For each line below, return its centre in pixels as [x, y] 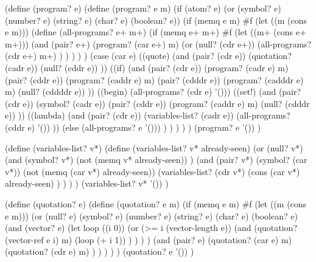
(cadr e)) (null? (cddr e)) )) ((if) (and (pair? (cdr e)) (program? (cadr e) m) [147, 67]
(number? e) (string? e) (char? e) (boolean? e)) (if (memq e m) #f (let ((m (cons [156, 20]
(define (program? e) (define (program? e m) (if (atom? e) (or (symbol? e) [143, 8]
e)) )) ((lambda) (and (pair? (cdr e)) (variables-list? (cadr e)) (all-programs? [148, 115]
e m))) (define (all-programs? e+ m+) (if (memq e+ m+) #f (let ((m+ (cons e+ [156, 32]
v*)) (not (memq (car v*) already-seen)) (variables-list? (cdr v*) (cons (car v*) [153, 171]
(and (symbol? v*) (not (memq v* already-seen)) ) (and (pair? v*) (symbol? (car [156, 160]
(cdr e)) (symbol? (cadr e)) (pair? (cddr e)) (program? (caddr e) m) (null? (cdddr [157, 103]
